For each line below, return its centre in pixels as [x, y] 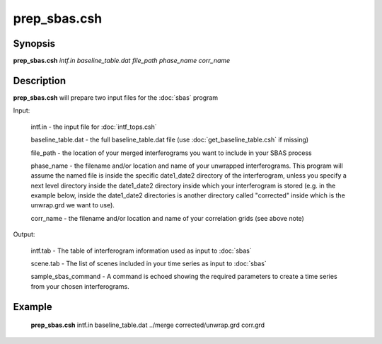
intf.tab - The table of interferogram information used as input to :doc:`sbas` [141, 251]
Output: [24, 234]
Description [40, 80]
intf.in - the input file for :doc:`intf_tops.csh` [94, 127]
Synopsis [34, 44]
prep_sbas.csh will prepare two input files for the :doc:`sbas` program [116, 97]
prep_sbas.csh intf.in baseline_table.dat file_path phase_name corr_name [122, 61]
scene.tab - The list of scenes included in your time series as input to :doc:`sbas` [149, 264]
